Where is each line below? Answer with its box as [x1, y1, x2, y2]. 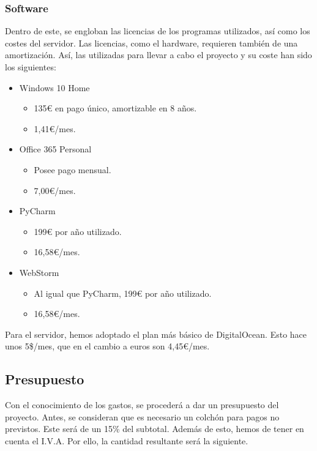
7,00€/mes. [34, 184, 76, 196]
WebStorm [19, 266, 59, 278]
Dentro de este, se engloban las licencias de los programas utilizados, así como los [5, 24, 310, 37]
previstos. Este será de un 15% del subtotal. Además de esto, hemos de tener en [5, 422, 304, 435]
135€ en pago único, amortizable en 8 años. [34, 102, 197, 114]
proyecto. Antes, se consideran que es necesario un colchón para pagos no [5, 410, 280, 423]
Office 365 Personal [19, 143, 92, 155]
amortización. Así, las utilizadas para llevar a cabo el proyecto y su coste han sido [5, 48, 312, 61]
